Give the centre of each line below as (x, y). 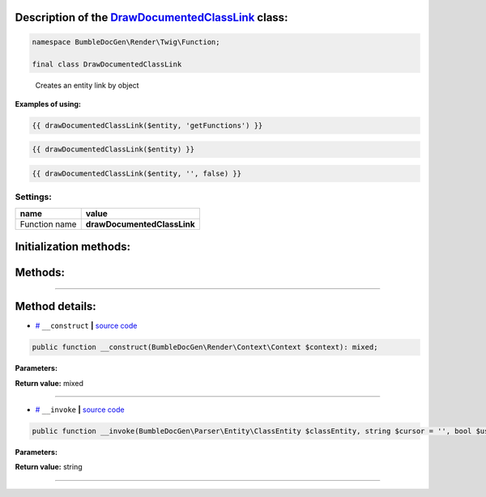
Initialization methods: (73, 247)
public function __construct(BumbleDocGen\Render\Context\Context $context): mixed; (205, 347)
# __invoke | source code (80, 410)
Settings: (33, 197)
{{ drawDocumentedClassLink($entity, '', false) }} (137, 173)
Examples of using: (48, 104)
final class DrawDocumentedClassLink (107, 64)
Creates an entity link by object (87, 86)
